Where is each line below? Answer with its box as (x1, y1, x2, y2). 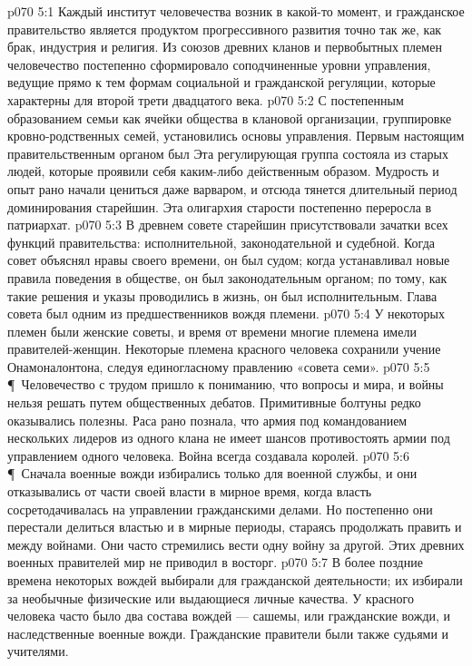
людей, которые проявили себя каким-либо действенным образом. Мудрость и (7, 162, 439, 181)
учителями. (7, 642, 69, 661)
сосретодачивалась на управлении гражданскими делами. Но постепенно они (7, 499, 433, 518)
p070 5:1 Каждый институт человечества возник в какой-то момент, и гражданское (7, 2, 465, 20)
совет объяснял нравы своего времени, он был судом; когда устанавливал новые (7, 250, 450, 269)
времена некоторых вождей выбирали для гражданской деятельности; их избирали (7, 571, 463, 589)
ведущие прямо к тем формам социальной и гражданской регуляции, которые (7, 73, 436, 92)
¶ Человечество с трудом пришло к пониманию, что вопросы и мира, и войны (7, 375, 444, 394)
